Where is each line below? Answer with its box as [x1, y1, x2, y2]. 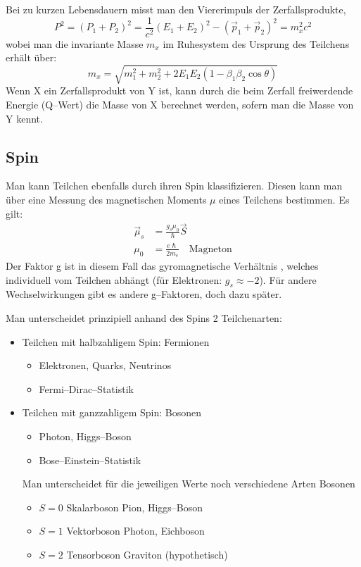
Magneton [189, 244, 232, 254]
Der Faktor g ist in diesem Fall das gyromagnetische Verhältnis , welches [6, 258, 319, 273]
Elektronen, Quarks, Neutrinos [39, 358, 172, 373]
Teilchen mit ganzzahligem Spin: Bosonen [22, 405, 202, 420]
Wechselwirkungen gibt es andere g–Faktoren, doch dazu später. [6, 287, 282, 301]
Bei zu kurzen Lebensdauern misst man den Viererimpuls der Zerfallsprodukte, [6, 2, 346, 16]
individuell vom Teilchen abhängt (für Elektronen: [6, 272, 222, 287]
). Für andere [259, 272, 317, 287]
